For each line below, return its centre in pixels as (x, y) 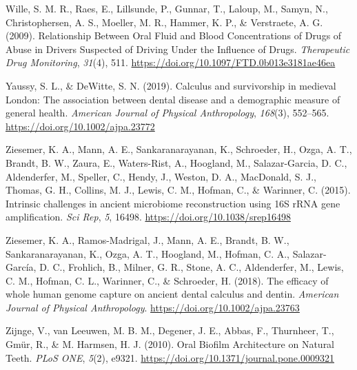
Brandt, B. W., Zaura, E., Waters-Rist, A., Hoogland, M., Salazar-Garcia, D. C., (176, 162)
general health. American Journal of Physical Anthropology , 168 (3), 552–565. (167, 113)
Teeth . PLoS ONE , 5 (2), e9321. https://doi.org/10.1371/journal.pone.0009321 (170, 357)
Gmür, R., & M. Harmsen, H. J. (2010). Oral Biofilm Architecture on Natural (170, 344)
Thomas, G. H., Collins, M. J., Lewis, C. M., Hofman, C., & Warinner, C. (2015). (178, 190)
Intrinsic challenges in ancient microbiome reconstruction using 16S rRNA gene (173, 203)
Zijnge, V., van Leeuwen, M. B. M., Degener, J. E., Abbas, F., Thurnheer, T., (170, 330)
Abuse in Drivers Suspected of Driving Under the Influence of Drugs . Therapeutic (178, 49)
